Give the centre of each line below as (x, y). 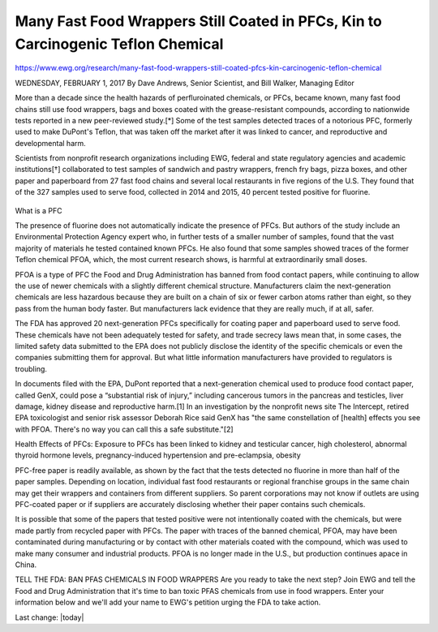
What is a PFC (39, 210)
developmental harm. (51, 143)
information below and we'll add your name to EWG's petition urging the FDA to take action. (168, 602)
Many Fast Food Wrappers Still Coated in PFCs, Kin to (199, 21)
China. (26, 565)
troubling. (31, 368)
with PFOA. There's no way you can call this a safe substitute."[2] (125, 429)
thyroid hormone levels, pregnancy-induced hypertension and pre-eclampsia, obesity (158, 455)
